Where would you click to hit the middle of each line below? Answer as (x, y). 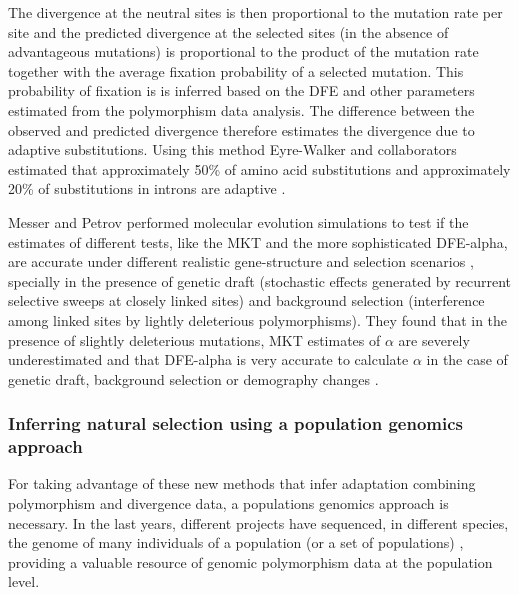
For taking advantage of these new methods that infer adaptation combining (242, 483)
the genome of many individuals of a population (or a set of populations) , (236, 542)
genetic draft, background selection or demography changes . (193, 378)
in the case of (467, 359)
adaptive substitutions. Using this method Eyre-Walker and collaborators (232, 149)
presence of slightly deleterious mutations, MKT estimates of (194, 339)
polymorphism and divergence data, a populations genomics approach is (228, 503)
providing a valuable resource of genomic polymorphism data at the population (250, 561)
